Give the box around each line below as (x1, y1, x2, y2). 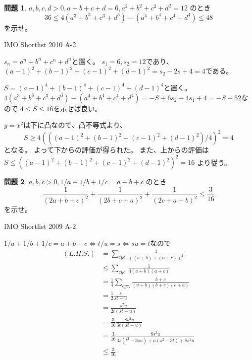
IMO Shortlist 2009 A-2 (4, 220, 76, 231)
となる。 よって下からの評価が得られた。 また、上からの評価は (4, 144, 209, 155)
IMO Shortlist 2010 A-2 (4, 39, 76, 50)
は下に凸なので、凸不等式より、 (23, 120, 127, 130)
